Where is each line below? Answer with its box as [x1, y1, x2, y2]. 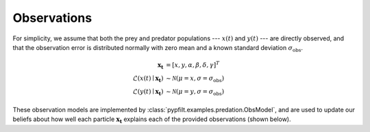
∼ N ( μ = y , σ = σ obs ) [165, 88, 225, 97]
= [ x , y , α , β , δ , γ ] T [165, 60, 220, 68]
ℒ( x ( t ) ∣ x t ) [132, 74, 164, 83]
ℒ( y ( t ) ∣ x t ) [132, 88, 164, 97]
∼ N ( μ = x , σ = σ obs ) [165, 74, 225, 83]
